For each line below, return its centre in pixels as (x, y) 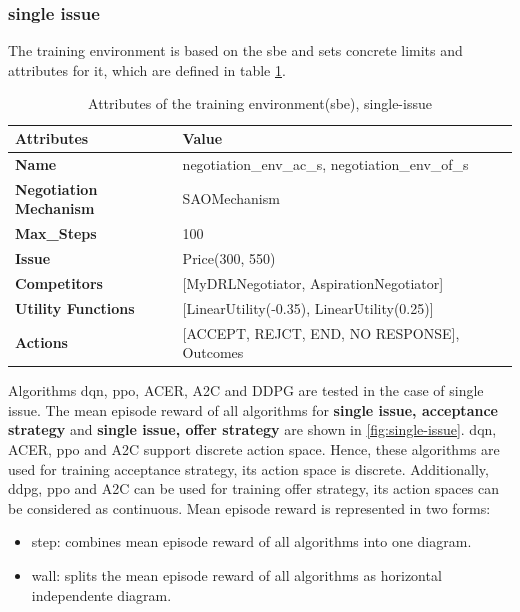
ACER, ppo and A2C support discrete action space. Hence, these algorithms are (254, 448)
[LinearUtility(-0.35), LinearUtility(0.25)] (308, 307)
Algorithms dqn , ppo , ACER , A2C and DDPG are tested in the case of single (246, 390)
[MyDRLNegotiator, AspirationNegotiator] (313, 282)
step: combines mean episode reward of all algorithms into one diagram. (251, 541)
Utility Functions (75, 307)
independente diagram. (101, 594)
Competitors (59, 282)
